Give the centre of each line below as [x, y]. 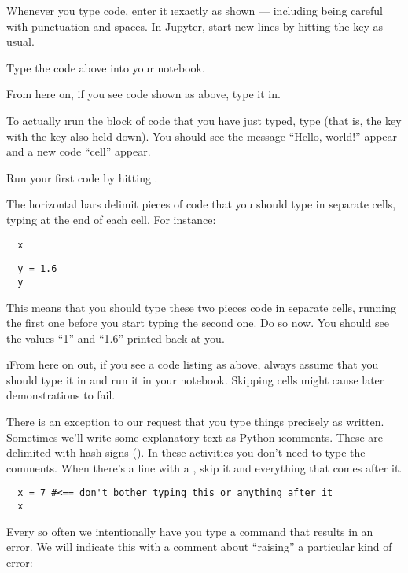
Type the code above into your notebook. [106, 67]
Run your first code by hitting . [82, 177]
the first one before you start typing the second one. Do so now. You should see [198, 323]
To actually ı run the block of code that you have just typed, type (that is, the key [204, 120]
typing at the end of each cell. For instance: [111, 219]
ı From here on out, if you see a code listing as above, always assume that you [193, 364]
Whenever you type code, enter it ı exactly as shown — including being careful [195, 10]
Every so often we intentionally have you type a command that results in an [190, 531]
